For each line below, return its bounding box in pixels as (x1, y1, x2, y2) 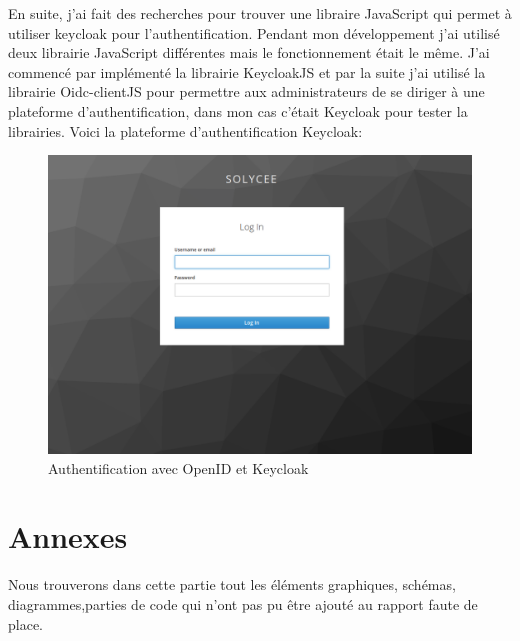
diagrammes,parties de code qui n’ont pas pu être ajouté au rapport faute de (8, 594, 478, 615)
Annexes (8, 516, 128, 557)
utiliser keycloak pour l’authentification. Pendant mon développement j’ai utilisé (8, 22, 500, 43)
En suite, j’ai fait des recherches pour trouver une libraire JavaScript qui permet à (8, 3, 512, 23)
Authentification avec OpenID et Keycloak (48, 457, 309, 478)
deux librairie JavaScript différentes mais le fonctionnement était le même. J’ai (8, 42, 490, 63)
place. (8, 613, 43, 634)
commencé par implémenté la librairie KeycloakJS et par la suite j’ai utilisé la (8, 61, 486, 82)
